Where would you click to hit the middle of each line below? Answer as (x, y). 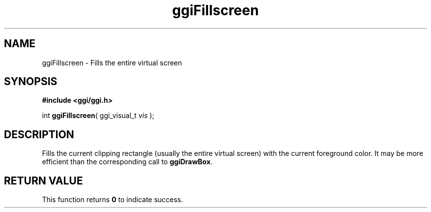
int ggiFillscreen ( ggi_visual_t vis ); (98, 116)
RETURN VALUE (44, 181)
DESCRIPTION (39, 134)
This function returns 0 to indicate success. (112, 200)
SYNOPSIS (31, 82)
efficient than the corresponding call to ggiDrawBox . (127, 162)
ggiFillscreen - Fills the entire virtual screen (112, 62)
